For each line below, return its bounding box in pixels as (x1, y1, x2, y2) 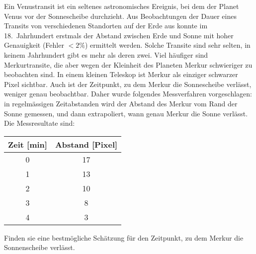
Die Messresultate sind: (4, 118, 75, 128)
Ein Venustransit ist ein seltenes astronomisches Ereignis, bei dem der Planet (4, 1, 239, 11)
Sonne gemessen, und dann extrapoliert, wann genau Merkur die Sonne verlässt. (4, 108, 248, 118)
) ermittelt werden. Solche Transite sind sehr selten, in (85, 40, 251, 50)
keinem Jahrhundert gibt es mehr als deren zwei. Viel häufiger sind (4, 49, 208, 60)
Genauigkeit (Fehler (4, 40, 64, 50)
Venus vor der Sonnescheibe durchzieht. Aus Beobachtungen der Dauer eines (4, 10, 237, 21)
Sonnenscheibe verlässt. (4, 242, 75, 253)
